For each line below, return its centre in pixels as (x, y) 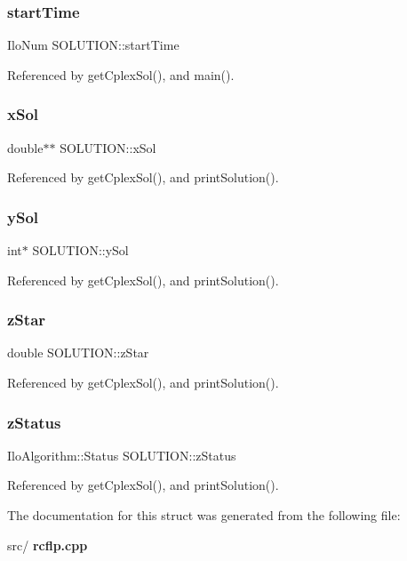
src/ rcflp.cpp (48, 545)
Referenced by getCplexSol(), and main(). (121, 74)
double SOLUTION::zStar (78, 353)
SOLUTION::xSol (108, 147)
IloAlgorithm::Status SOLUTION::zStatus (122, 455)
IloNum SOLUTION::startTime (93, 45)
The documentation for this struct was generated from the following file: (204, 515)
